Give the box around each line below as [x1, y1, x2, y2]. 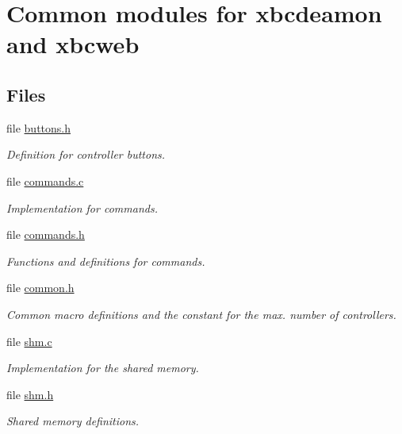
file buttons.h [6, 119, 71, 136]
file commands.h [6, 226, 85, 243]
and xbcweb [6, 28, 140, 60]
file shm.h [6, 386, 54, 402]
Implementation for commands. [6, 199, 158, 216]
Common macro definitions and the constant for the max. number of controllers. [6, 305, 396, 322]
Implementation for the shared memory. [6, 359, 199, 376]
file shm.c [6, 332, 52, 349]
